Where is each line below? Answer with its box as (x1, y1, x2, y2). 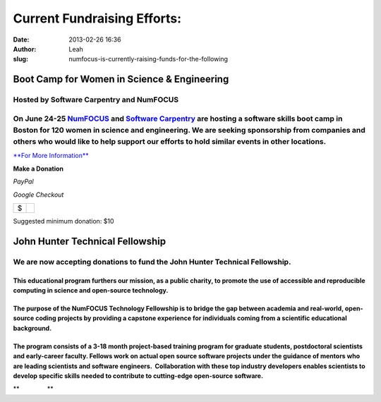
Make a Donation (13, 164, 64, 173)
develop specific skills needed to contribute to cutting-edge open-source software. (13, 371, 264, 380)
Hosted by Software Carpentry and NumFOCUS (13, 95, 179, 105)
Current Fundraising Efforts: (13, 11, 182, 26)
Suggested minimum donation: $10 (13, 217, 114, 225)
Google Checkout (13, 190, 64, 199)
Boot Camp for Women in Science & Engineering (13, 73, 229, 85)
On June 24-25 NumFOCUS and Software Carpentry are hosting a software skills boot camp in (13, 114, 343, 123)
